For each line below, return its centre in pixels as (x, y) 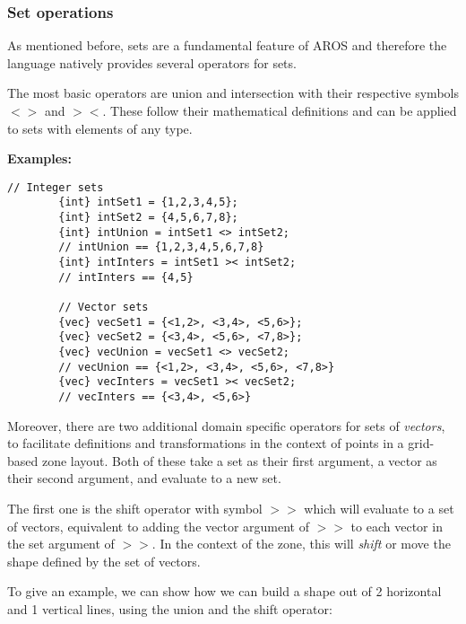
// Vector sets (104, 308)
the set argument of (61, 544)
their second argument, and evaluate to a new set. (144, 478)
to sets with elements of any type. (100, 128)
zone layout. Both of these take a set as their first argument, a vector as (239, 460)
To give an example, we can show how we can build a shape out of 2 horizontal (224, 591)
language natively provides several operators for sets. (152, 62)
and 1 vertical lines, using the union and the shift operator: (170, 608)
